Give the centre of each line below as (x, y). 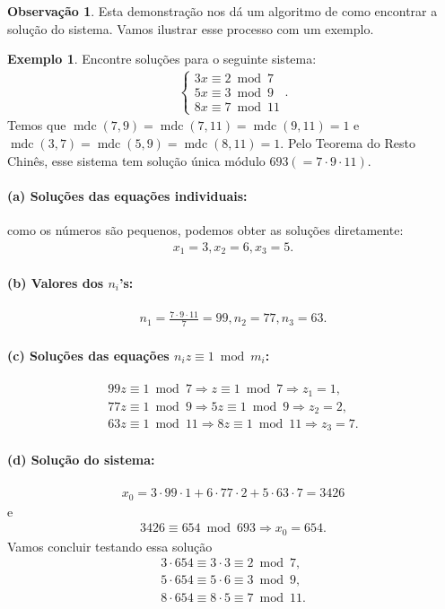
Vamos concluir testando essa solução (110, 546)
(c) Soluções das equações (88, 355)
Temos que (37, 125)
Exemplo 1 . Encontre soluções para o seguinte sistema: (162, 59)
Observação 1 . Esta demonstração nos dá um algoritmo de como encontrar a (222, 11)
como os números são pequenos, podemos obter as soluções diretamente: (205, 229)
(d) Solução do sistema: (81, 460)
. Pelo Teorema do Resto (348, 143)
